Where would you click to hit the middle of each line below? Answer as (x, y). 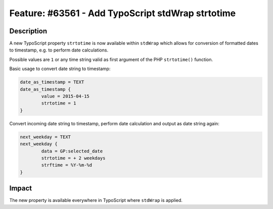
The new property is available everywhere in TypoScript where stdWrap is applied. (96, 200)
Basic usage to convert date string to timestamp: (60, 69)
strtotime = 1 (59, 103)
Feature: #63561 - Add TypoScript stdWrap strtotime (123, 13)
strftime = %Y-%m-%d (67, 165)
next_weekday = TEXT (45, 137)
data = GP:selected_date (72, 151)
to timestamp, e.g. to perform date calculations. (59, 50)
